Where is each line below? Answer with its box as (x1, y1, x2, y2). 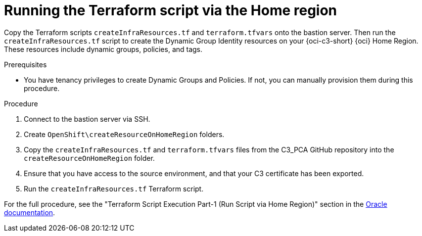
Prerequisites (4, 60, 47, 69)
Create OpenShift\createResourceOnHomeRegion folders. (24, 130, 225, 139)
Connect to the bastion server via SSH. (24, 114, 150, 123)
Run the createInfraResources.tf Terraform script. (24, 184, 204, 193)
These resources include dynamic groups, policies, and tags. (4, 45, 203, 53)
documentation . (4, 208, 55, 217)
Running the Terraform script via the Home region (4, 2, 337, 19)
